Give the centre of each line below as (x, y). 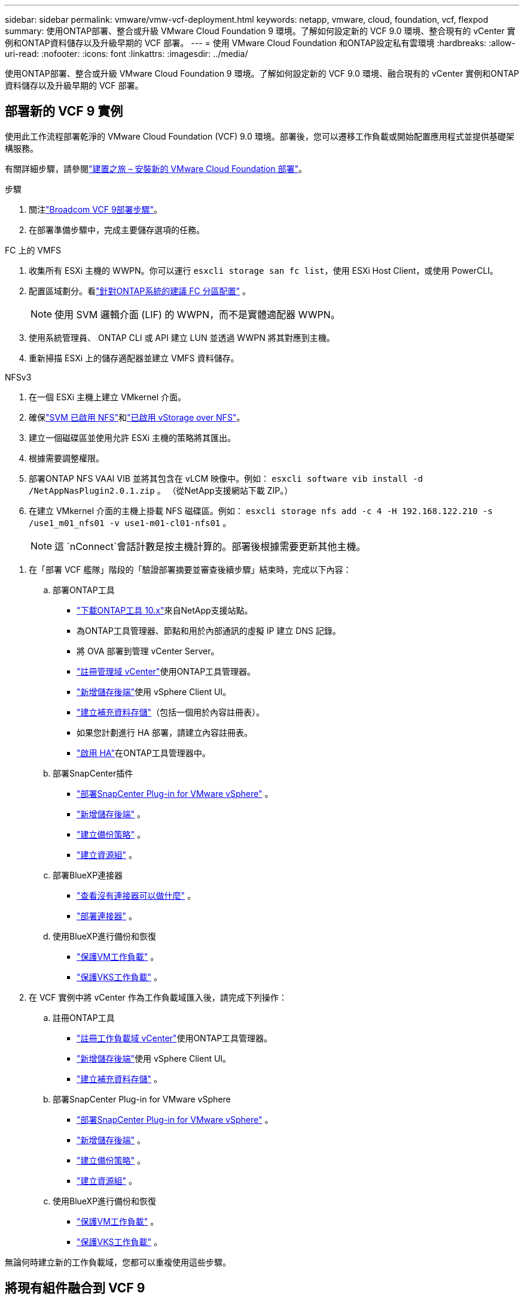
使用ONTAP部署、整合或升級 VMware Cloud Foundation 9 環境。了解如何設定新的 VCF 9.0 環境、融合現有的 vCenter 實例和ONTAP (262, 73)
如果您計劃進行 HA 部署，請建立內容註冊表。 (164, 732)
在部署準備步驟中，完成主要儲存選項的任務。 (117, 229)
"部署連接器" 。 (107, 916)
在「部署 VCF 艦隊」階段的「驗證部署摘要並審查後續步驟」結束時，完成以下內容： (190, 569)
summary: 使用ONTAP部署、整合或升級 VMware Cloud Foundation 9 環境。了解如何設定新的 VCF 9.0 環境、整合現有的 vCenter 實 (260, 31)
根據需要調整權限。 (66, 458)
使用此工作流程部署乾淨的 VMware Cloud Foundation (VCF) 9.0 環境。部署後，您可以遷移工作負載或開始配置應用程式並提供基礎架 (260, 136)
